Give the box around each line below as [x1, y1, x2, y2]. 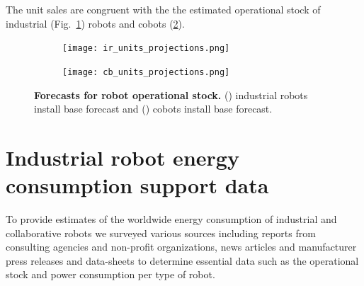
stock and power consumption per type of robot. [6, 267, 215, 282]
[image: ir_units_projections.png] [62, 43, 230, 54]
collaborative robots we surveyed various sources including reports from [6, 225, 316, 240]
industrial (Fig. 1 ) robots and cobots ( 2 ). [6, 16, 185, 30]
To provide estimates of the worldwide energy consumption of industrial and [6, 212, 337, 226]
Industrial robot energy [6, 142, 239, 171]
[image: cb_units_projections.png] [62, 67, 230, 77]
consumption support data [6, 171, 269, 200]
